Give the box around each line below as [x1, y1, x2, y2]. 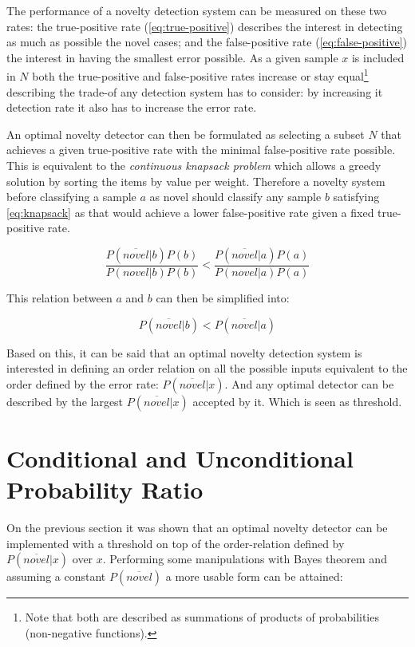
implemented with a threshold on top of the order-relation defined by [6, 535, 345, 551]
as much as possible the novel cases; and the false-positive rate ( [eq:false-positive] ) [6, 34, 408, 50]
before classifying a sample [6, 188, 136, 205]
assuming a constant [6, 568, 106, 585]
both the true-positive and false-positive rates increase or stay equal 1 [32, 65, 369, 85]
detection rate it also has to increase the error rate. [6, 99, 257, 116]
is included [351, 49, 405, 65]
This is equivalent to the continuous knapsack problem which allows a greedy [6, 157, 381, 173]
